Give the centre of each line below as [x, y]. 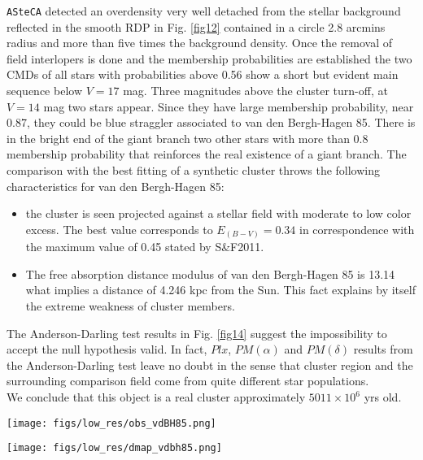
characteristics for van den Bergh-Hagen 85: [116, 186]
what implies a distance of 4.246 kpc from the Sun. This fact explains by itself [220, 290]
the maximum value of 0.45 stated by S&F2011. [145, 247]
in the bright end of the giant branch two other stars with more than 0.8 [188, 138]
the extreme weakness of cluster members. [130, 306]
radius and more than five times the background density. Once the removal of [200, 43]
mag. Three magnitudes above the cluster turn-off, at [255, 91]
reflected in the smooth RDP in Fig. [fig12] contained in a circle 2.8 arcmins [196, 26]
